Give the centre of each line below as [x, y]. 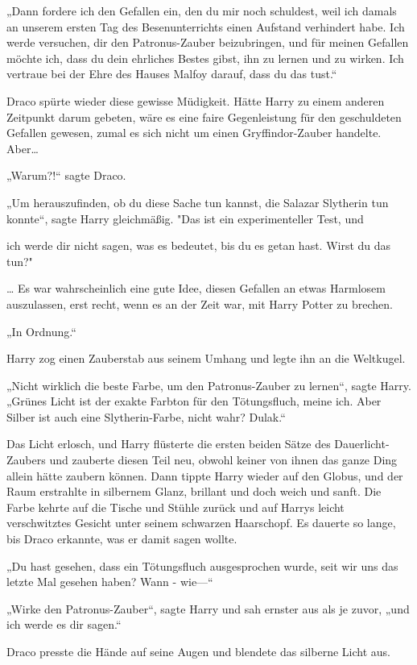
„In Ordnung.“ [41, 331]
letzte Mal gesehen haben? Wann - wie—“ [110, 582]
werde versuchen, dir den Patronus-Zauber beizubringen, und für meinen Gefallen [208, 42]
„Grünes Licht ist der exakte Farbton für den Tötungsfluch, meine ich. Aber [194, 401]
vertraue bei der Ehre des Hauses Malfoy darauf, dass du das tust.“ [172, 74]
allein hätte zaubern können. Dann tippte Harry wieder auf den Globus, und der [205, 475]
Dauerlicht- [362, 444]
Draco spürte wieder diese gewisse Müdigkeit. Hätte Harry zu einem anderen [196, 100]
